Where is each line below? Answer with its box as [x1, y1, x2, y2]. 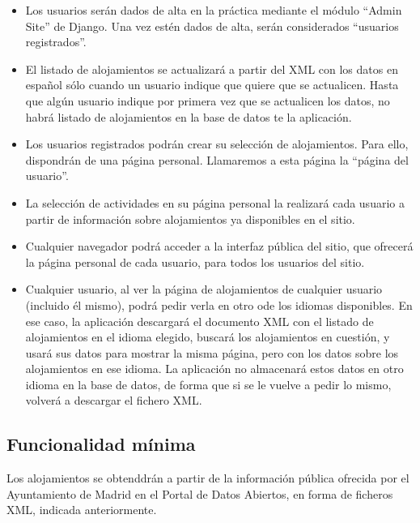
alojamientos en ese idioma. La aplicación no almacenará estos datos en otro [25, 360, 404, 377]
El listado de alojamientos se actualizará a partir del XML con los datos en [25, 60, 398, 77]
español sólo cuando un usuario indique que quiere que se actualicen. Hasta [25, 76, 399, 93]
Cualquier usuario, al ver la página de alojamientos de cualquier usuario [25, 281, 383, 298]
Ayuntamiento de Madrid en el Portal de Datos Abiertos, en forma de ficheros [6, 485, 393, 502]
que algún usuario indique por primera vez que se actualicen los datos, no [25, 92, 390, 109]
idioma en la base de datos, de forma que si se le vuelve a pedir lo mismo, [25, 375, 392, 392]
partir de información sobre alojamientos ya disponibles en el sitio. [25, 210, 355, 227]
